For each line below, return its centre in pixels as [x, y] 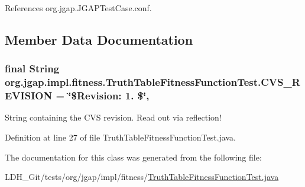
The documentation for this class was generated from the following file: [133, 157]
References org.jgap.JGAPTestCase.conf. [78, 8]
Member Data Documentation [99, 39]
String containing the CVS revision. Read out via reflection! [113, 117]
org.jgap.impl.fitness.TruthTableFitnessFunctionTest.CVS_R [152, 82]
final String [32, 69]
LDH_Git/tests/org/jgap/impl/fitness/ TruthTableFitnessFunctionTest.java [142, 177]
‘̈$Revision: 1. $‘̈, [109, 96]
